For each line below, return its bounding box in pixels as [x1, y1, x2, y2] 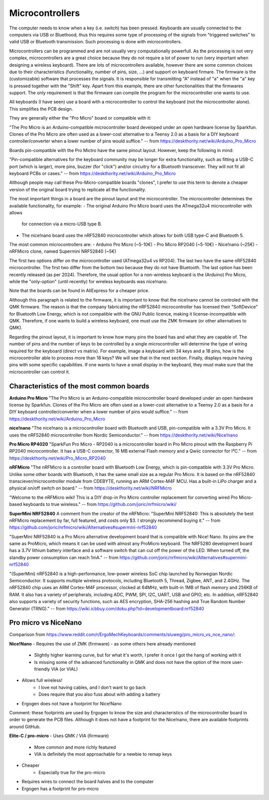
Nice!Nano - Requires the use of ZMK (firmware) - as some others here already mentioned [9, 640, 196, 646]
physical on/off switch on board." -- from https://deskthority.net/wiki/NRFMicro [9, 485, 172, 491]
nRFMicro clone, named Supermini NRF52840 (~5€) [9, 248, 117, 254]
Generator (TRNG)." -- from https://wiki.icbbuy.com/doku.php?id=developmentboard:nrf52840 [9, 606, 204, 612]
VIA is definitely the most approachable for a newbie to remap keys [34, 751, 172, 757]
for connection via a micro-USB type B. [21, 221, 102, 227]
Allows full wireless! [21, 677, 62, 683]
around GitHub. [9, 723, 41, 730]
